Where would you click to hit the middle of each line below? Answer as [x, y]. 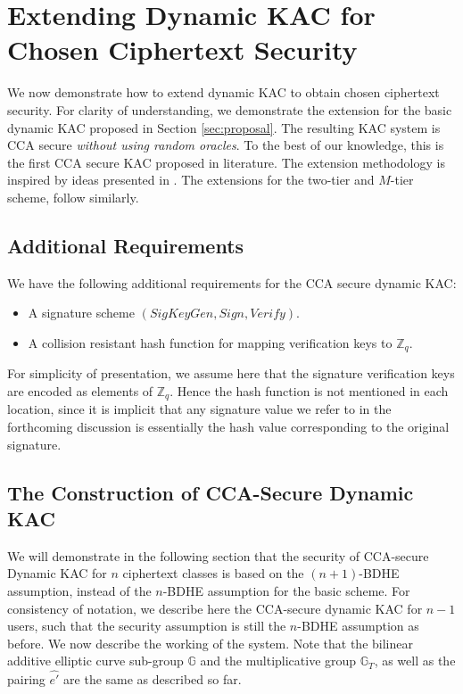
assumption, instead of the [79, 590]
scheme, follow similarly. [73, 197]
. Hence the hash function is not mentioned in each [309, 390]
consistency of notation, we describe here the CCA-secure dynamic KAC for [215, 608]
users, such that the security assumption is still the [147, 626]
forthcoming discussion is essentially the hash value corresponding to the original [228, 426]
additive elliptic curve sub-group [95, 661]
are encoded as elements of [80, 390]
